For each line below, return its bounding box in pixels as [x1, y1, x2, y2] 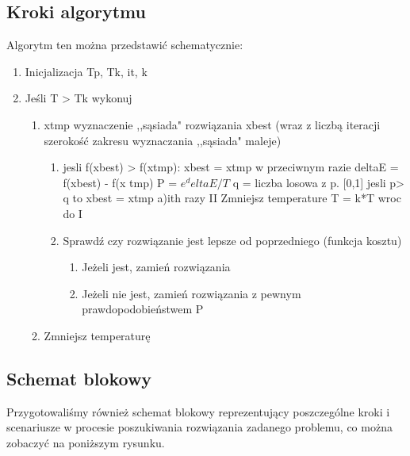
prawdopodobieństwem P [82, 301, 204, 317]
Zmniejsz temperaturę [44, 327, 151, 343]
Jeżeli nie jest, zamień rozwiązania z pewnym [82, 285, 301, 301]
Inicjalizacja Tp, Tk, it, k [25, 63, 148, 79]
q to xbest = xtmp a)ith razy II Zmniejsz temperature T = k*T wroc [63, 190, 401, 206]
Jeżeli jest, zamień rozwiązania [82, 259, 231, 275]
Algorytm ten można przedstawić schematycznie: [6, 36, 243, 53]
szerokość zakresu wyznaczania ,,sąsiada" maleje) [44, 132, 282, 148]
